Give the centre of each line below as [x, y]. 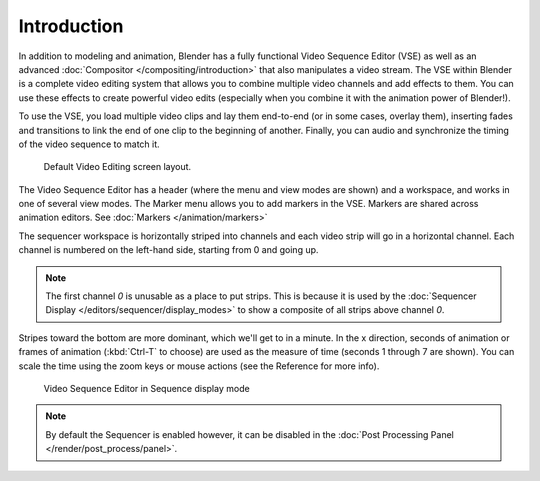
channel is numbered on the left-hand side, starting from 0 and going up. [168, 250]
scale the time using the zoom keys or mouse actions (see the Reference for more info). [199, 366]
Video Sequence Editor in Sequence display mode [146, 388]
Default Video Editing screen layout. [117, 167]
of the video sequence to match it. [89, 144]
